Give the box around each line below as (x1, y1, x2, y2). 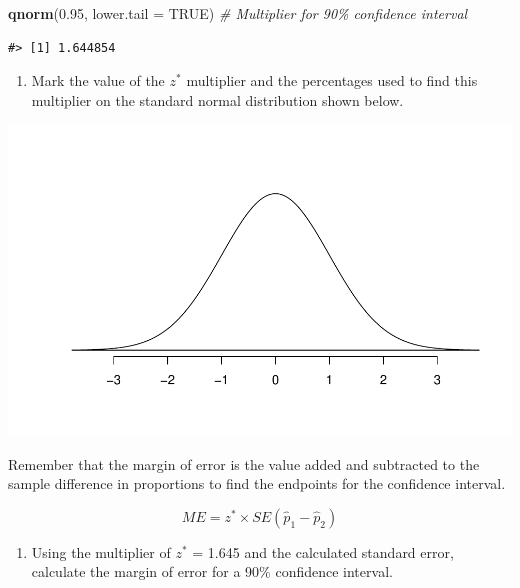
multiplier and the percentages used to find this (186, 70, 478, 91)
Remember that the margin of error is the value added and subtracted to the (8, 453, 480, 474)
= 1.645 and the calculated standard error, (192, 541, 454, 562)
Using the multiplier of (31, 541, 171, 562)
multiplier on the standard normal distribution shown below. (31, 89, 404, 110)
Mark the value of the (31, 70, 165, 91)
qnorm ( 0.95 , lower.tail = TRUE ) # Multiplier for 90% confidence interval (8, 3, 468, 23)
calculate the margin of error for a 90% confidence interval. (31, 561, 393, 582)
